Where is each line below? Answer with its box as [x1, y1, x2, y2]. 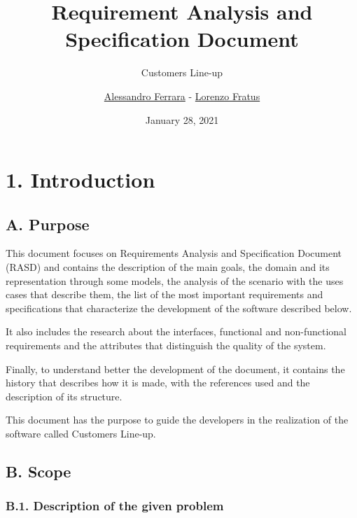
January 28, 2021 [145, 112, 219, 127]
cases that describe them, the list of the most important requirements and [6, 287, 323, 302]
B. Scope [6, 461, 71, 482]
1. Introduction [6, 165, 155, 194]
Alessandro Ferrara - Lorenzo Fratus [104, 88, 260, 103]
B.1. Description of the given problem [6, 497, 224, 514]
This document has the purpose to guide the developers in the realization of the [6, 412, 349, 427]
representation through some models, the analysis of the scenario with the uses [6, 273, 344, 288]
